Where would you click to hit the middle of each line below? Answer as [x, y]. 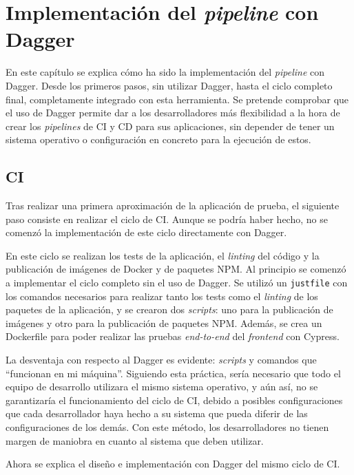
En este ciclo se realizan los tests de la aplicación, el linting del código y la [163, 255]
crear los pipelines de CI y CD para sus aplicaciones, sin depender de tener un [170, 126]
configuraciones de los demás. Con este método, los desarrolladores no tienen [167, 427]
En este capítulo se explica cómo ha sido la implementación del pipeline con [165, 72]
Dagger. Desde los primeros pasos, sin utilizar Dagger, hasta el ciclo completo [169, 85]
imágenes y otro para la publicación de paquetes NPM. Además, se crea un [164, 323]
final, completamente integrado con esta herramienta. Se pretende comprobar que [177, 99]
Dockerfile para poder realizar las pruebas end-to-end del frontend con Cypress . [173, 336]
